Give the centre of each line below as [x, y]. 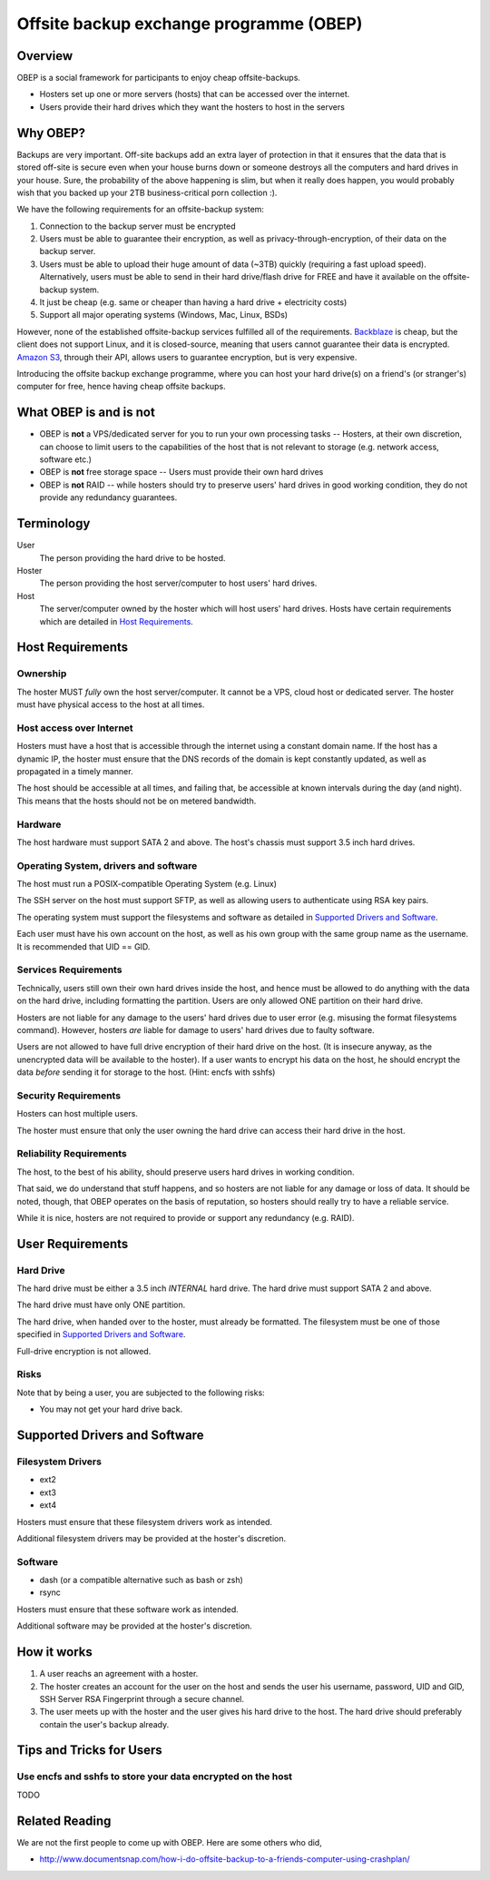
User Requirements [73, 1244]
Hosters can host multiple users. [77, 1114]
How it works [54, 1652]
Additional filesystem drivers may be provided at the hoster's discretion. [151, 1538]
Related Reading [64, 1821]
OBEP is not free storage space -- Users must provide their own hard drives [181, 472]
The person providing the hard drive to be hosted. [132, 557]
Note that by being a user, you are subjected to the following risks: [141, 1393]
